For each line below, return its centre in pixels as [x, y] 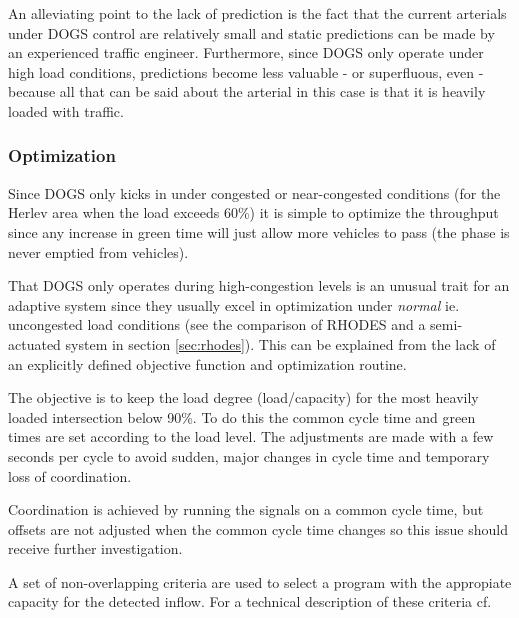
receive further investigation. [95, 548]
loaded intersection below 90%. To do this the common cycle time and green [242, 416]
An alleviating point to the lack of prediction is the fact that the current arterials [257, 13]
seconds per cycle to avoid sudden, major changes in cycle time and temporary [249, 455]
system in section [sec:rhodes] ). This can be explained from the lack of [280, 343]
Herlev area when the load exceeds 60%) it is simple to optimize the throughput [253, 212]
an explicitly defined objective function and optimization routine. [207, 363]
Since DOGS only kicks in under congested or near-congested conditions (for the [254, 192]
